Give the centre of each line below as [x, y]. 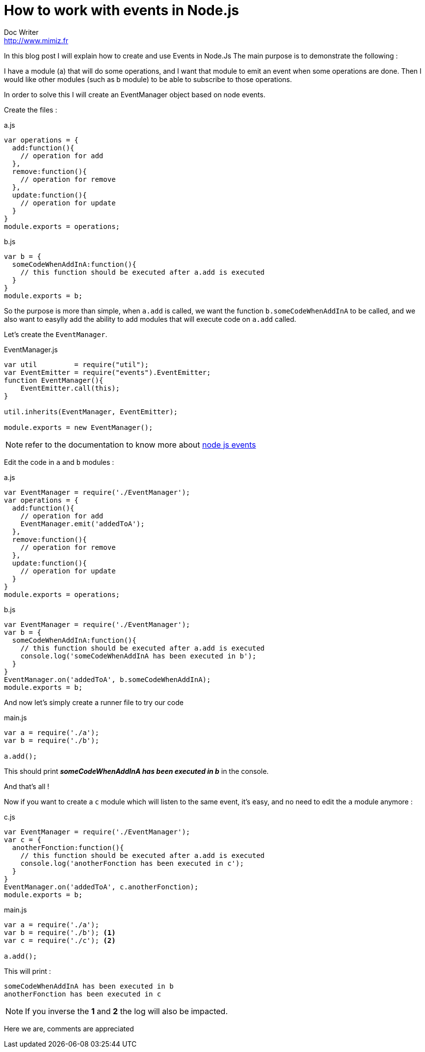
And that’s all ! [27, 786]
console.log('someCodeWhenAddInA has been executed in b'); [138, 656]
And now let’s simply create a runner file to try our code [94, 702]
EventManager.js [31, 349]
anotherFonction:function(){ [68, 847]
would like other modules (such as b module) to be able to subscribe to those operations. [148, 79]
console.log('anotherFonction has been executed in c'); [132, 863]
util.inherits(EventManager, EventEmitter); [91, 412]
